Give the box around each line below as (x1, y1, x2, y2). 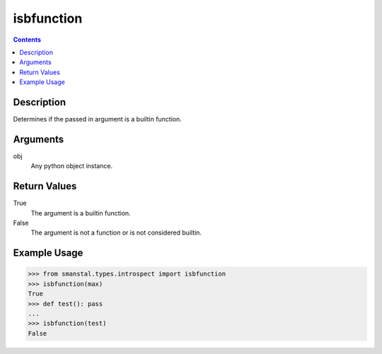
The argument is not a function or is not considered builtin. (30, 228, 202, 237)
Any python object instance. (30, 162, 113, 170)
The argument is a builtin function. (30, 208, 131, 217)
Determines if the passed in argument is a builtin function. (13, 115, 182, 124)
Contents (13, 35, 42, 44)
